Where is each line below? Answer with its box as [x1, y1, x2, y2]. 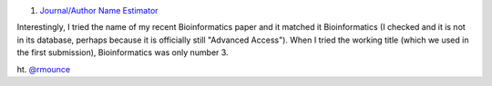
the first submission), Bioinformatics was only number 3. [16, 47, 229, 58]
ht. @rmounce [16, 63, 71, 74]
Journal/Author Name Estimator [39, 5, 159, 15]
